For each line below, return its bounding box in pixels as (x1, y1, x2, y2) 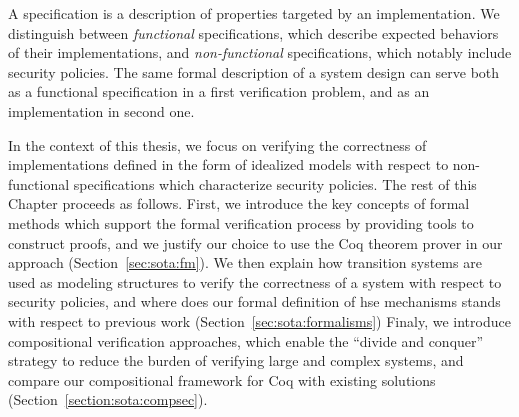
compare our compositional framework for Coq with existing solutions (8, 369, 436, 390)
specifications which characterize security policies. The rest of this (73, 173, 477, 194)
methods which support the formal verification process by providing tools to (8, 212, 474, 233)
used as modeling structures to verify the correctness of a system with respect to (8, 271, 502, 292)
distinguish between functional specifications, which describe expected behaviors (8, 22, 499, 43)
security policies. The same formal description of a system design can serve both (8, 61, 500, 82)
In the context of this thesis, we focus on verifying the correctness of (8, 134, 427, 155)
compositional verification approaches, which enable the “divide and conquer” (8, 330, 484, 351)
